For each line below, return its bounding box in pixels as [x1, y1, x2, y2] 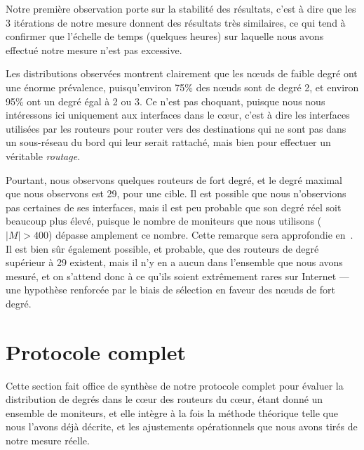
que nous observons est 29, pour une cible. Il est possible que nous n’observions [6, 186, 346, 201]
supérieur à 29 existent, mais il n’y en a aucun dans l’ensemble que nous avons [6, 255, 343, 270]
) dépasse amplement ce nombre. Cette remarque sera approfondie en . [48, 227, 353, 241]
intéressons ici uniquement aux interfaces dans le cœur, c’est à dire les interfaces [6, 107, 350, 122]
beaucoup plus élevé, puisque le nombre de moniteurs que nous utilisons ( [6, 213, 322, 228]
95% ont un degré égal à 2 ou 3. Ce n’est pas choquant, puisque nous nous [6, 93, 325, 108]
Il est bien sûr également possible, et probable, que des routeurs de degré [6, 241, 319, 256]
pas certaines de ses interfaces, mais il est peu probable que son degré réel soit [6, 199, 342, 214]
